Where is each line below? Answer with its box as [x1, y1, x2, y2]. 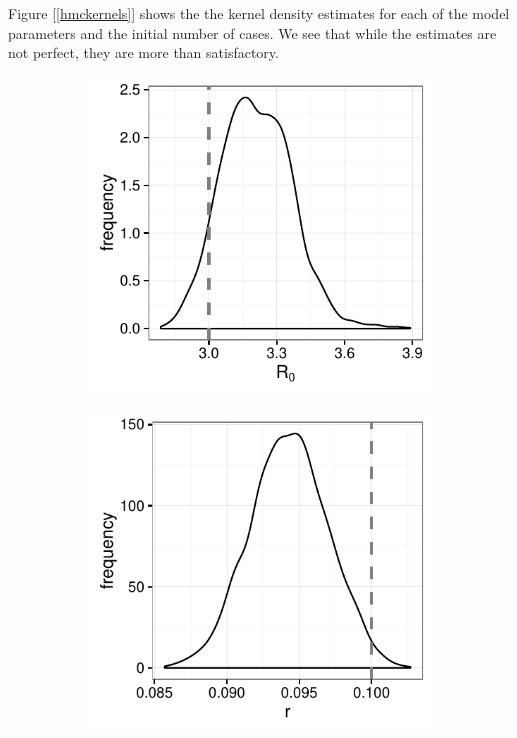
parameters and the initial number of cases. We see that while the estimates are [8, 22, 497, 43]
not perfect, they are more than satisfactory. [8, 42, 279, 63]
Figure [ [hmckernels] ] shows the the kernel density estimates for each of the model [8, 3, 510, 23]
